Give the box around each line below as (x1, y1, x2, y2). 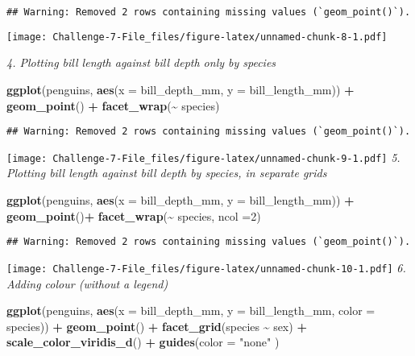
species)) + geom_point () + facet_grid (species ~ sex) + (6, 317, 307, 334)
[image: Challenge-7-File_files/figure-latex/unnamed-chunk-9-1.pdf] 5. (6, 148, 400, 165)
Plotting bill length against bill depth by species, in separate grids (6, 164, 327, 181)
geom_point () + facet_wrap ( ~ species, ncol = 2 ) (6, 207, 261, 224)
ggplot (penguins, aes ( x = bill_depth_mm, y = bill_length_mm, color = (6, 302, 376, 319)
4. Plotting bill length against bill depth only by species (6, 54, 276, 71)
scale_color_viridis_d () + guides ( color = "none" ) (6, 333, 280, 350)
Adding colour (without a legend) (6, 275, 168, 292)
